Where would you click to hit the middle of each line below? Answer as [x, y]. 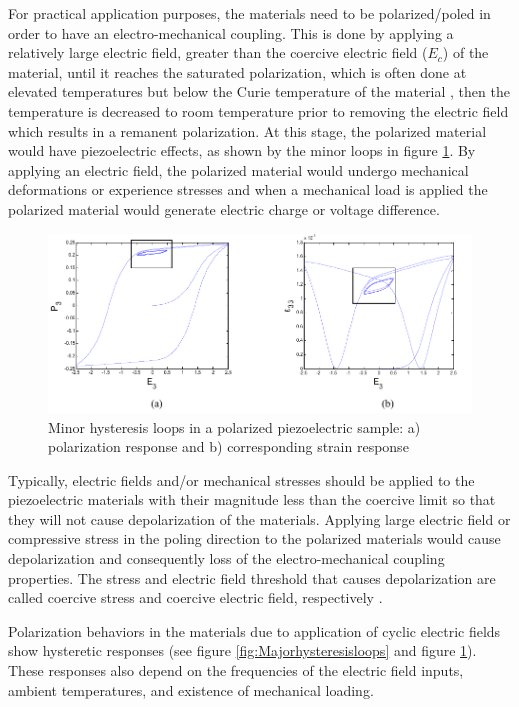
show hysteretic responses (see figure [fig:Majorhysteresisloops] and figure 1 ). [242, 650]
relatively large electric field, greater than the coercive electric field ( [218, 52]
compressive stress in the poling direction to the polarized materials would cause [254, 538]
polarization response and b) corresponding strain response [228, 446]
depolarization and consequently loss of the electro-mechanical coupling [226, 558]
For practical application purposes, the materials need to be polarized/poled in [249, 13]
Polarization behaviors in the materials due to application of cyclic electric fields [254, 630]
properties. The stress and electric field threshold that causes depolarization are [252, 577]
